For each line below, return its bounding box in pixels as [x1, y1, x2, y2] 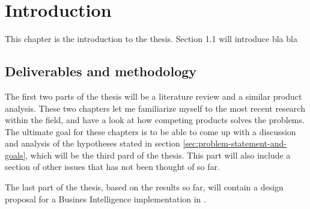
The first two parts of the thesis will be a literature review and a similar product [5, 89, 302, 102]
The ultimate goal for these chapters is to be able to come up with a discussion [5, 125, 296, 138]
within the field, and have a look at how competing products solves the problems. [5, 114, 305, 126]
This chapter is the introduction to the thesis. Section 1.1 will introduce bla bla [5, 32, 297, 45]
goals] [5, 148, 26, 161]
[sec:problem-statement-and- [183, 137, 287, 150]
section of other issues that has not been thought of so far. [5, 160, 220, 173]
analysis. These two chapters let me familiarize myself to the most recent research [5, 101, 305, 114]
